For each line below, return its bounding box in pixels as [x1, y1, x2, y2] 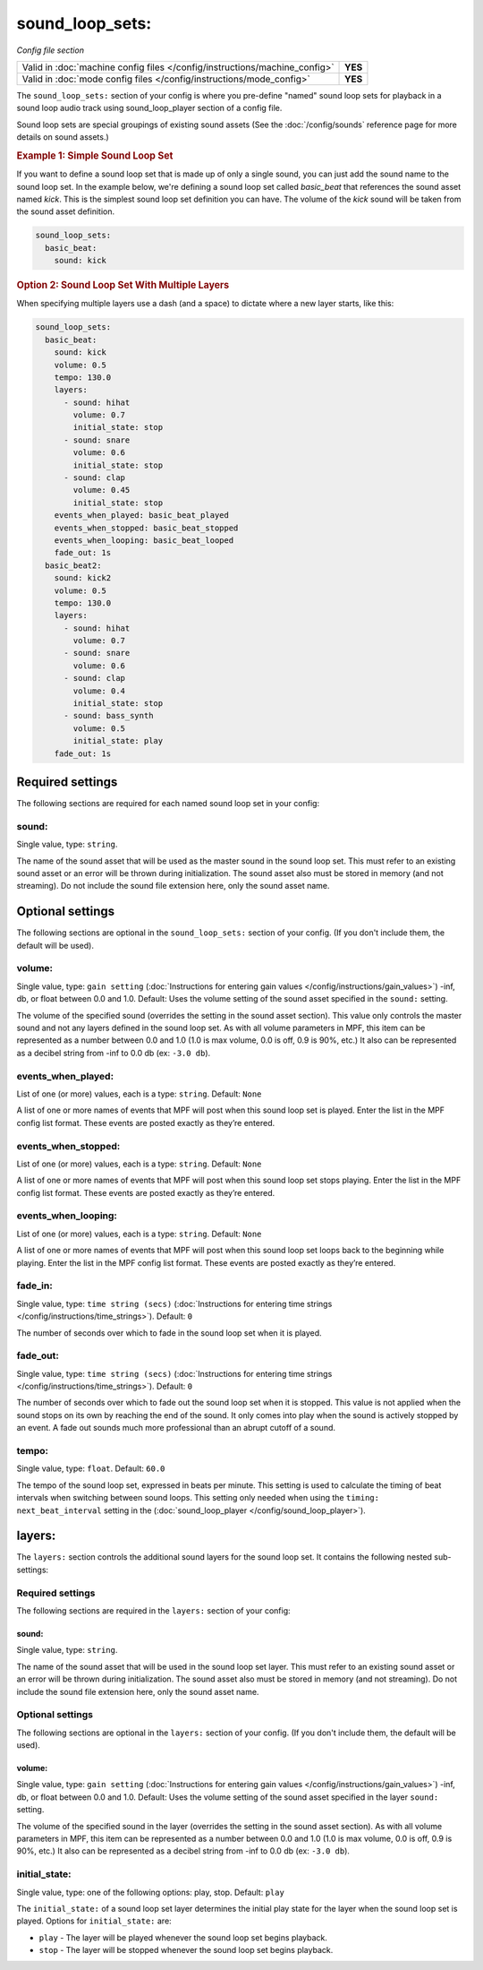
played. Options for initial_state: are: [16, 1915, 172, 1926]
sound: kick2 [54, 573, 112, 583]
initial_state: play [72, 736, 164, 746]
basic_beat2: [45, 560, 102, 571]
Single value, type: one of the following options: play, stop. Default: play [16, 1887, 285, 1897]
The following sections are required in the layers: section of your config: [16, 1604, 291, 1616]
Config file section [16, 45, 85, 56]
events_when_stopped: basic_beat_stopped [54, 522, 239, 533]
